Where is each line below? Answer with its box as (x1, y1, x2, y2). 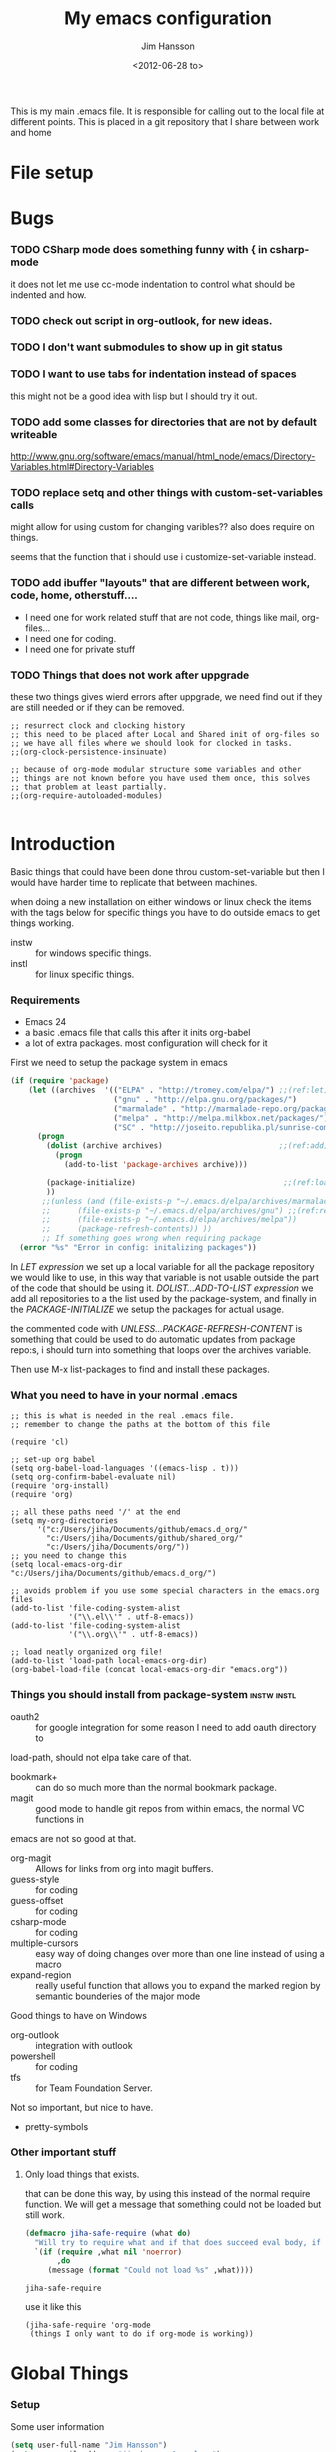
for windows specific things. (35, 947, 152, 959)
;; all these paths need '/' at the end (10, 1507, 182, 1517)
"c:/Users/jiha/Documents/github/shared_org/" (46, 1533, 244, 1544)
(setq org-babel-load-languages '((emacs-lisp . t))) (10, 1463, 240, 1474)
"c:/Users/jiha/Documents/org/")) (46, 1542, 190, 1552)
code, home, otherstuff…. (10, 588, 138, 602)
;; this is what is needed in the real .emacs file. (10, 1411, 235, 1421)
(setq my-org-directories (10, 1516, 118, 1526)
